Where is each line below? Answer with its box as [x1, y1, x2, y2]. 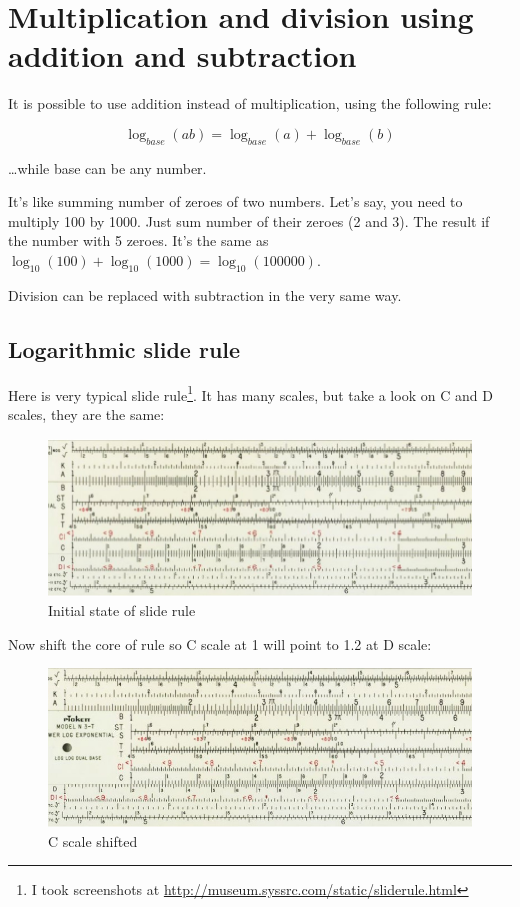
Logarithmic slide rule [8, 333, 241, 364]
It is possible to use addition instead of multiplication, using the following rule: [8, 93, 492, 114]
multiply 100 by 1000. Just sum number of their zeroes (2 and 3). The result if [8, 210, 490, 231]
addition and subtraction [8, 35, 357, 76]
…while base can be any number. [8, 157, 207, 178]
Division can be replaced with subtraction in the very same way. [8, 284, 402, 305]
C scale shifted [48, 830, 138, 851]
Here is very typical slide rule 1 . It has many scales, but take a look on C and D [8, 381, 493, 405]
